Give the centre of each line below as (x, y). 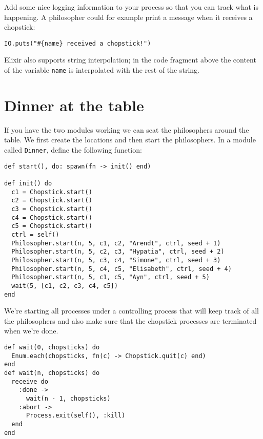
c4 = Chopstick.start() (52, 217)
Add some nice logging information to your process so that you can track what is (131, 7)
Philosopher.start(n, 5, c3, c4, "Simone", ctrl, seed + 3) (116, 260)
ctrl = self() (35, 234)
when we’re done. (31, 331)
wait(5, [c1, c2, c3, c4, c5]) (65, 286)
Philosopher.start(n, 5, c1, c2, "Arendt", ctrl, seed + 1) (116, 243)
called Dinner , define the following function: (73, 150)
